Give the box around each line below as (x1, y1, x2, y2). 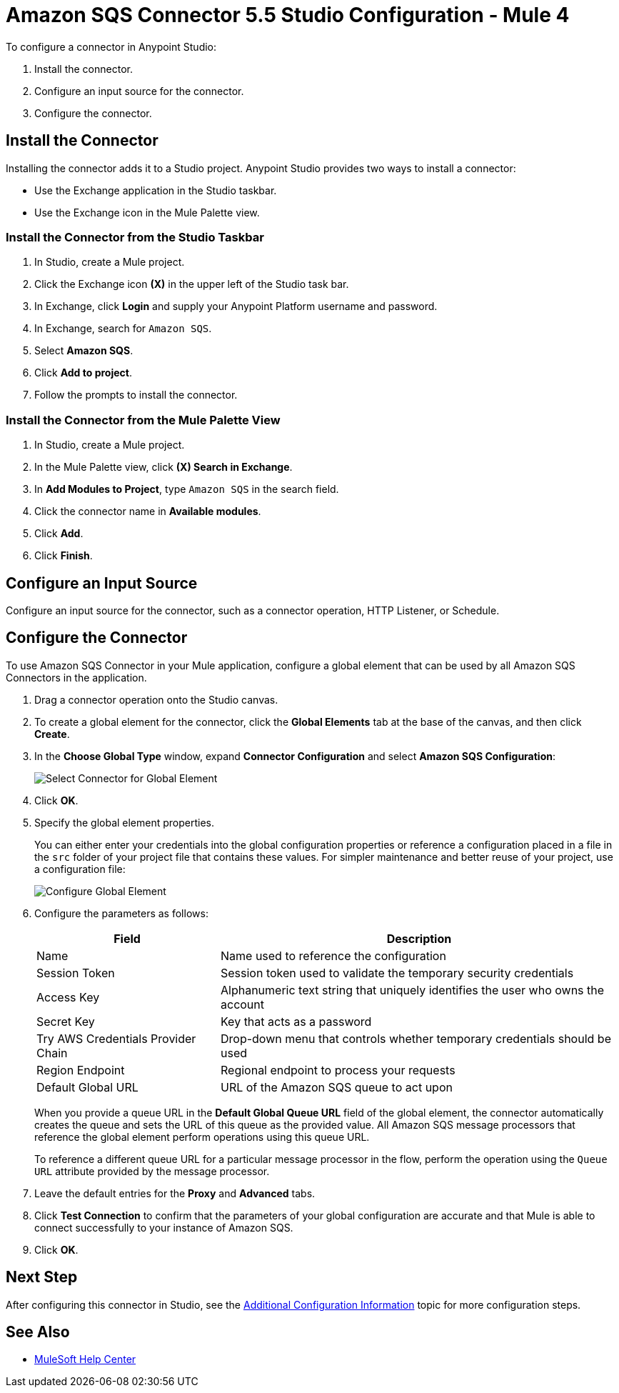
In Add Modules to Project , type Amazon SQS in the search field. (34, 483, 339, 496)
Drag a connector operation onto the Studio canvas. (34, 693, 278, 706)
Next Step (6, 1268, 78, 1287)
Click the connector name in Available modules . (34, 505, 261, 518)
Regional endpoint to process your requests (221, 1062, 456, 1077)
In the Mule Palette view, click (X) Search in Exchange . (34, 461, 293, 474)
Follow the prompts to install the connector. (34, 389, 238, 401)
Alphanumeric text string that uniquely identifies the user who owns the (221, 982, 605, 997)
